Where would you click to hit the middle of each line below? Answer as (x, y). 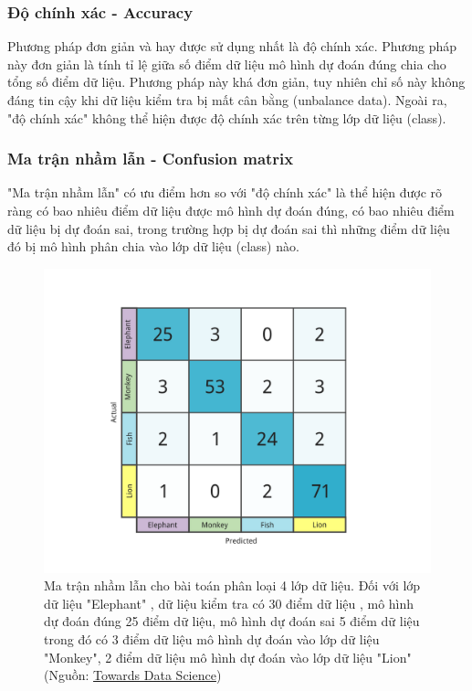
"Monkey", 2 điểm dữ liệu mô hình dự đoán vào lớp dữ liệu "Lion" (228, 657)
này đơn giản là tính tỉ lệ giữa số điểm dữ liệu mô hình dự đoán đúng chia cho (227, 64)
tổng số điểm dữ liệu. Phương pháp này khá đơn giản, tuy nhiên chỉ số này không (236, 82)
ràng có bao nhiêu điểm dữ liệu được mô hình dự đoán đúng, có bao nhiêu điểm (231, 210)
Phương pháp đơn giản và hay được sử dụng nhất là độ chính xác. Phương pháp (232, 46)
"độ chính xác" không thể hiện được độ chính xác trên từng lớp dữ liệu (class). (227, 117)
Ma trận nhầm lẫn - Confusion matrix (151, 159)
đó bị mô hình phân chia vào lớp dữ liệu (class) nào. (153, 246)
